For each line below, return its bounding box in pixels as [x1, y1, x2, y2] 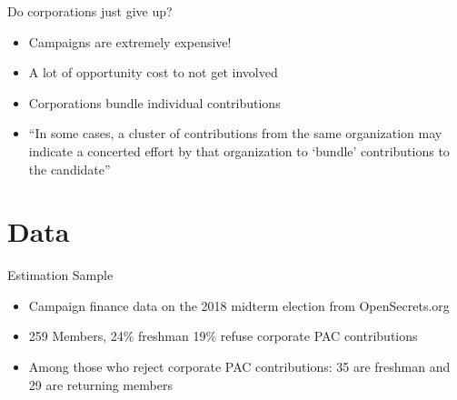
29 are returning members [28, 375, 173, 394]
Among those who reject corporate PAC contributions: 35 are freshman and [28, 357, 451, 376]
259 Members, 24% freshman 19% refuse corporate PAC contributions [28, 326, 418, 345]
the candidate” [28, 159, 111, 178]
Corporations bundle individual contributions [28, 93, 281, 112]
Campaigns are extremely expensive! [28, 32, 232, 51]
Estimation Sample [7, 265, 114, 285]
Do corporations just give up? [7, 2, 173, 20]
